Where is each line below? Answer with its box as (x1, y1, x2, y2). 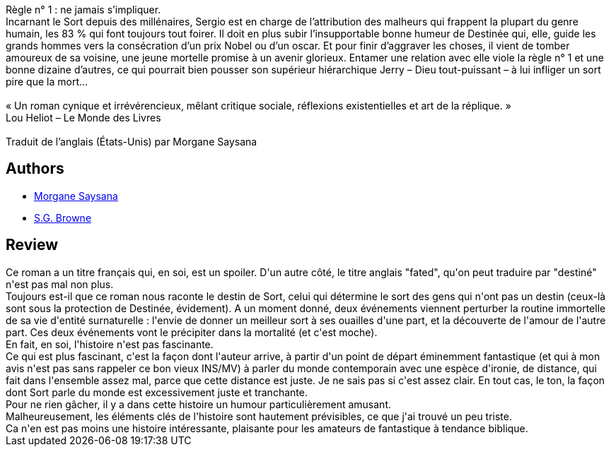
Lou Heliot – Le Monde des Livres (6, 112, 161, 124)
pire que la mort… (6, 76, 88, 88)
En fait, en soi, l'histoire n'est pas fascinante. (6, 338, 214, 350)
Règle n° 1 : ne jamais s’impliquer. (6, 4, 161, 16)
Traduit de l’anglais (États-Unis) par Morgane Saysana (6, 136, 257, 148)
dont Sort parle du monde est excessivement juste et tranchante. (6, 386, 308, 398)
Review (6, 236, 59, 254)
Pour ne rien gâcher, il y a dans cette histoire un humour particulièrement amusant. (6, 398, 391, 410)
